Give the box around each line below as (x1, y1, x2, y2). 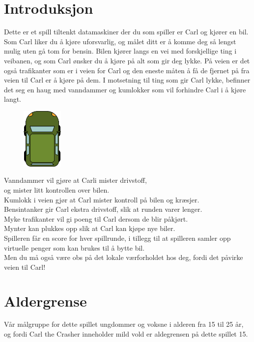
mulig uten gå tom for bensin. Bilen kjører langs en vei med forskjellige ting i (4, 46, 237, 56)
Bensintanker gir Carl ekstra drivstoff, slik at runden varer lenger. (4, 204, 202, 214)
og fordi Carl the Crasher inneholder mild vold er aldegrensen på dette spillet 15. (4, 329, 248, 339)
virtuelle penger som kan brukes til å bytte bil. (4, 242, 145, 253)
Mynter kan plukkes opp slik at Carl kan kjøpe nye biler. (4, 223, 175, 233)
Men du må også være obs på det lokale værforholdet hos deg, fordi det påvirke (4, 252, 243, 262)
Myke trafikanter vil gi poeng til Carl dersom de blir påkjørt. (4, 213, 188, 224)
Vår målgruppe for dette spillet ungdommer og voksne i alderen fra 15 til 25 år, (4, 319, 244, 329)
